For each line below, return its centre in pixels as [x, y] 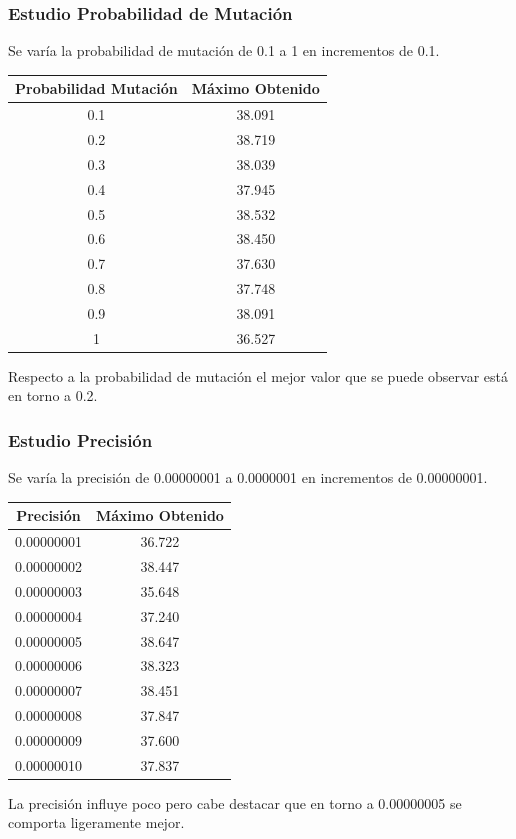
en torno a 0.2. [53, 395]
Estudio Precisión [80, 439]
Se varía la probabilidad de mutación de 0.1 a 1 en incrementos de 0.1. [224, 50]
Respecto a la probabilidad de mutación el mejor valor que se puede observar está [258, 375]
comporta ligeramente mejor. [96, 822]
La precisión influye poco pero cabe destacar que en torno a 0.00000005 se [235, 802]
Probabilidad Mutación [96, 88]
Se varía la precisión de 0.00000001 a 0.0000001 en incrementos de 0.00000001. [248, 477]
